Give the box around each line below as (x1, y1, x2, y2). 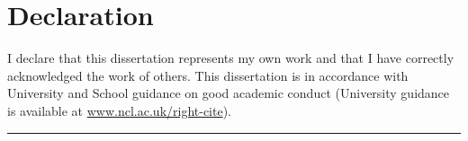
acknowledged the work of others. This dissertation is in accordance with (7, 66, 409, 84)
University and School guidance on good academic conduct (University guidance (7, 84, 450, 102)
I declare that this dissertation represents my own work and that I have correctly (7, 48, 454, 67)
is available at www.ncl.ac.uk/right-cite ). (7, 101, 232, 119)
